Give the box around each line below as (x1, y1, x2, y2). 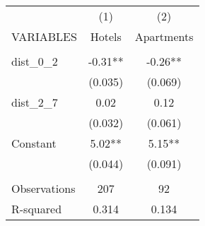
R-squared (11, 201, 62, 217)
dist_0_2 (11, 53, 58, 69)
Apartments (134, 28, 194, 44)
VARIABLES (11, 28, 77, 44)
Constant (11, 135, 57, 151)
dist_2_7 (11, 94, 58, 110)
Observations (11, 180, 76, 196)
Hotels (90, 28, 122, 44)
